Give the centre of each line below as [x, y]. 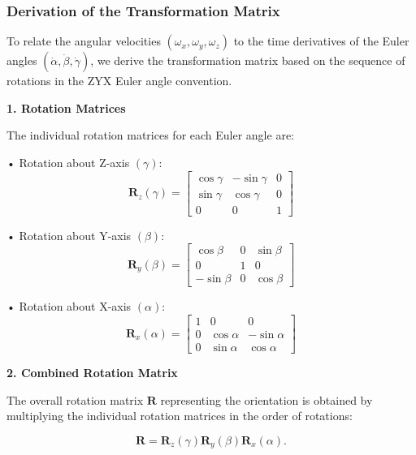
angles [22, 60]
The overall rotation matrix [75, 399]
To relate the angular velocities [84, 41]
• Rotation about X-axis [69, 306]
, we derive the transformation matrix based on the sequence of [248, 60]
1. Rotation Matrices [66, 107]
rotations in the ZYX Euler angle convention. [119, 81]
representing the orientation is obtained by [266, 399]
